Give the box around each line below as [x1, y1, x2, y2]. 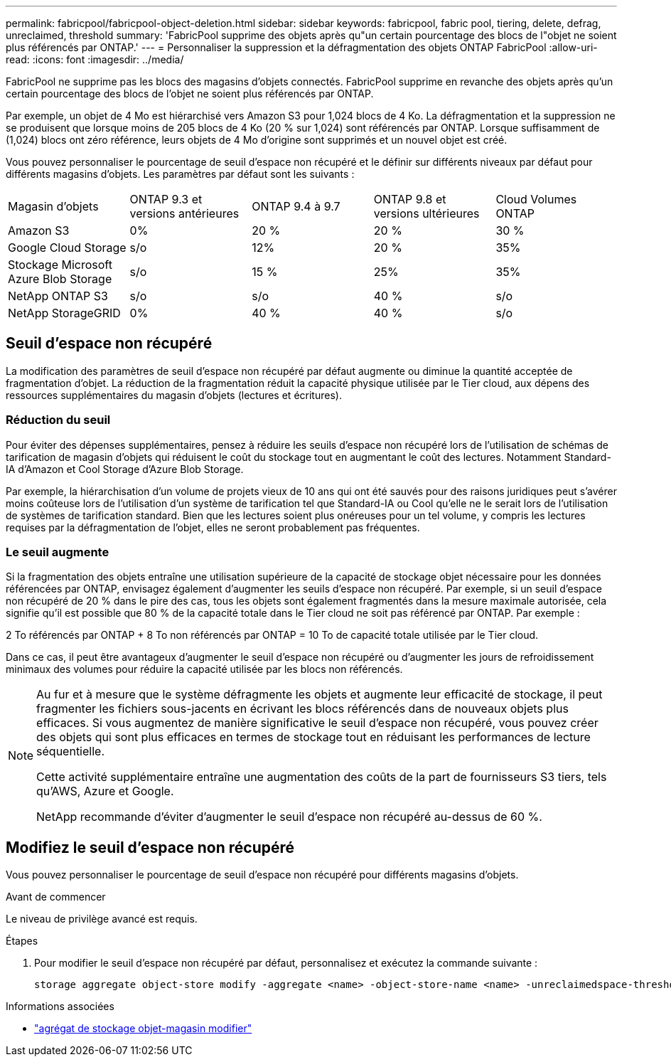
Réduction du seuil [6, 413, 111, 428]
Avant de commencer [6, 891, 106, 903]
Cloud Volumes [495, 192, 577, 206]
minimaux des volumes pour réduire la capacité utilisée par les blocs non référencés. [6, 663, 403, 676]
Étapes [6, 935, 38, 947]
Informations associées [6, 1000, 114, 1013]
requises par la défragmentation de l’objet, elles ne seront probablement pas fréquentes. [6, 521, 420, 533]
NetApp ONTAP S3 [8, 289, 108, 303]
